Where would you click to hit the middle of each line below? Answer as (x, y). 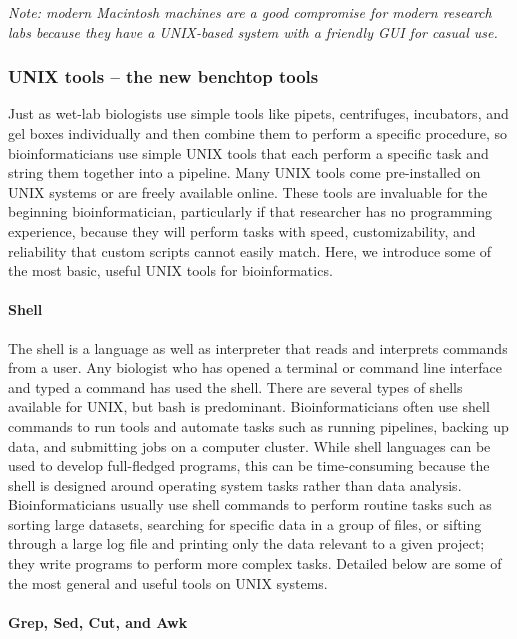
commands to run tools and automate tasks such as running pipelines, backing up (258, 425)
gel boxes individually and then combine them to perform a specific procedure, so (257, 133)
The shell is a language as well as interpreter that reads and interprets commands (258, 347)
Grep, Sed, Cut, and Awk (98, 621)
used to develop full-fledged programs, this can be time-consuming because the (249, 465)
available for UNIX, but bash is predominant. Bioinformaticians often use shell (249, 406)
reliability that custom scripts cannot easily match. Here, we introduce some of (250, 250)
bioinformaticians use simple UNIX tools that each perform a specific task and (248, 152)
